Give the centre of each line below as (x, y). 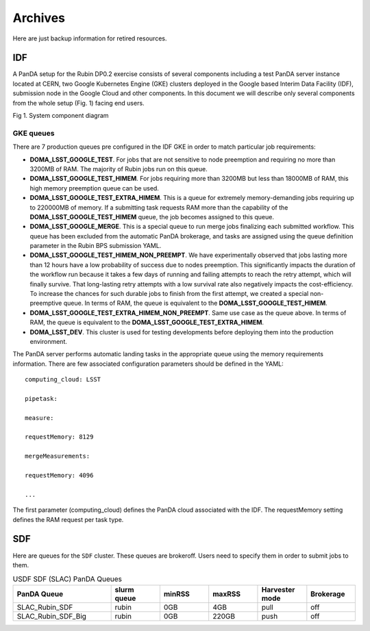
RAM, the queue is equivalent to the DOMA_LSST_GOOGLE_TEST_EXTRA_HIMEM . (147, 323)
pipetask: (41, 398)
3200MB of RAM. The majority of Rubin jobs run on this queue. (119, 169)
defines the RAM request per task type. (68, 519)
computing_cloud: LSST (63, 380)
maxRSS (227, 594)
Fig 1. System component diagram (61, 116)
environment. (49, 341)
